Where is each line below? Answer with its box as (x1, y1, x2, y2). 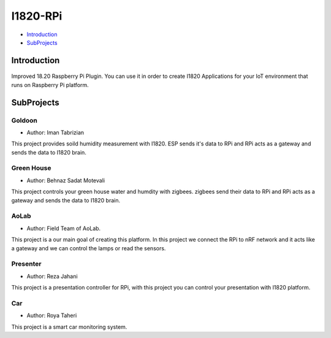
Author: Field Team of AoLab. (26, 225, 101, 232)
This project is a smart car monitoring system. (11, 323, 127, 331)
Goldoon (11, 116, 38, 125)
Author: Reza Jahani (26, 272, 78, 280)
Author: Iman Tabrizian (26, 129, 85, 136)
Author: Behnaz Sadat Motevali (26, 177, 105, 184)
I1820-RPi (11, 9, 63, 23)
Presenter (11, 259, 42, 268)
